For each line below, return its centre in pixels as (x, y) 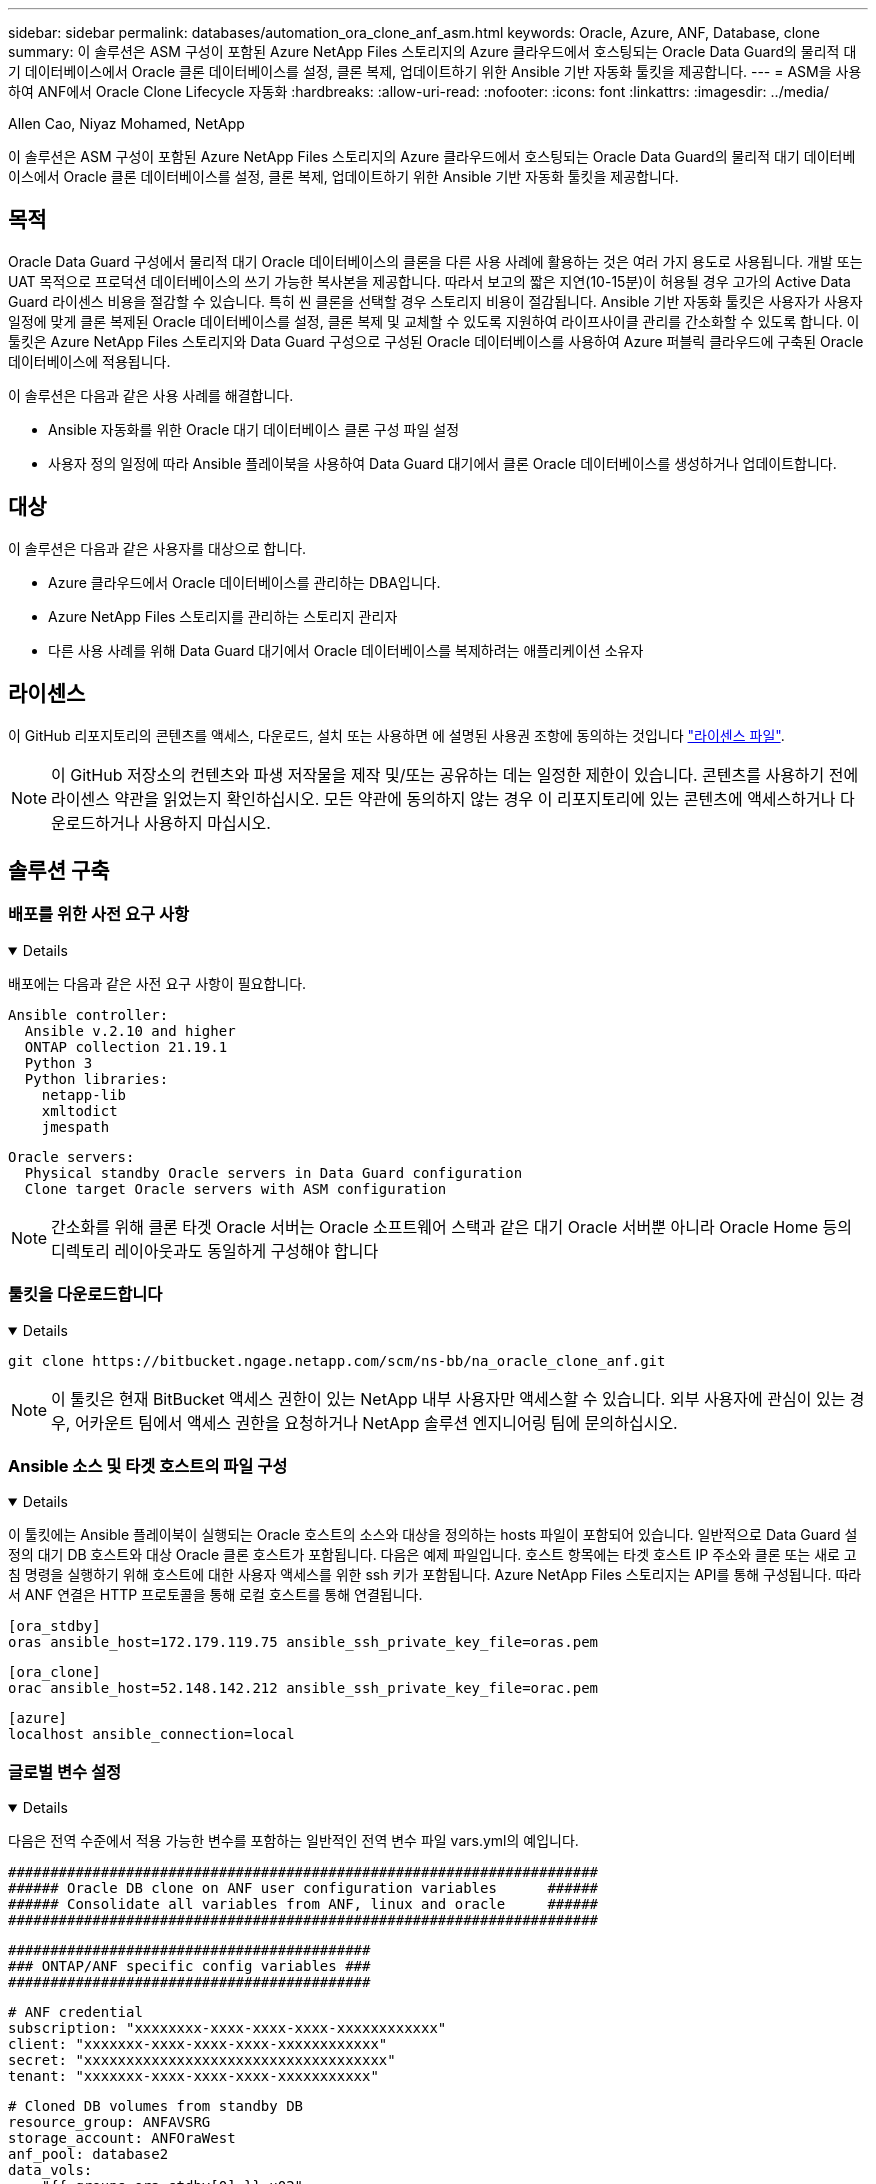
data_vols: (50, 2170)
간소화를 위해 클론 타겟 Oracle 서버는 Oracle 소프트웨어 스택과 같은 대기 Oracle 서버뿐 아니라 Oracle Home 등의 (451, 1226)
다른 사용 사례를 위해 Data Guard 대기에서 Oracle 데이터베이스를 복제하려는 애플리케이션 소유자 (346, 650)
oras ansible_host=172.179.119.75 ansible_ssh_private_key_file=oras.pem (303, 1642)
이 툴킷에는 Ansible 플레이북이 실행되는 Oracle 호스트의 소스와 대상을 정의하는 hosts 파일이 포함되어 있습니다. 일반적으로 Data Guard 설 (433, 1535)
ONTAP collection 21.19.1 (126, 1046)
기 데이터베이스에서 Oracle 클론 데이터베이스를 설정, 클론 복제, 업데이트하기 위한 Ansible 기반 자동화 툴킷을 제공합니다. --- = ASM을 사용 (435, 71)
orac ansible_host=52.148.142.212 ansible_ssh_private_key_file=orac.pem (303, 1688)
